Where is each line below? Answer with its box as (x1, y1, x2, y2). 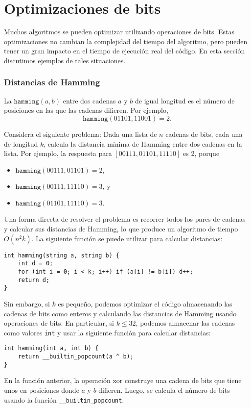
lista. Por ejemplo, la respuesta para (4, 148, 112, 158)
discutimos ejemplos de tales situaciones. (4, 55, 126, 65)
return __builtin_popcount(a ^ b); (18, 353, 134, 360)
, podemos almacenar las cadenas (136, 318, 235, 328)
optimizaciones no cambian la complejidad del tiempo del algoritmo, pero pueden (4, 36, 248, 46)
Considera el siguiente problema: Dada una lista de (4, 128, 157, 139)
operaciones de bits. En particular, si (4, 318, 114, 328)
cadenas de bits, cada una (165, 128, 243, 139)
